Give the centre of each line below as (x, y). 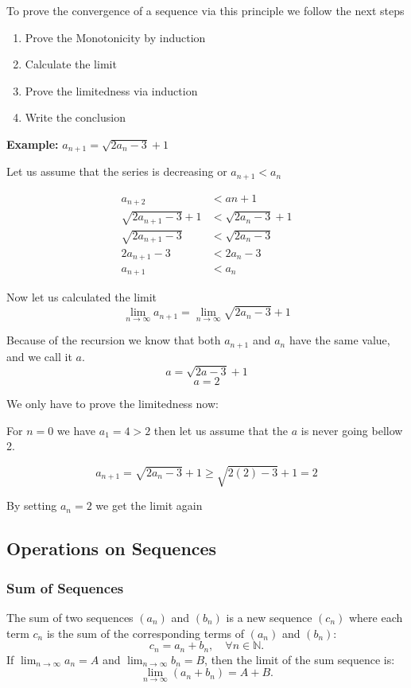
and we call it (39, 356)
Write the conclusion (75, 117)
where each (376, 617)
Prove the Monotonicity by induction (115, 37)
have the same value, (339, 340)
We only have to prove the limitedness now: (112, 404)
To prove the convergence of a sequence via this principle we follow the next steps (205, 10)
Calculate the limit (71, 64)
